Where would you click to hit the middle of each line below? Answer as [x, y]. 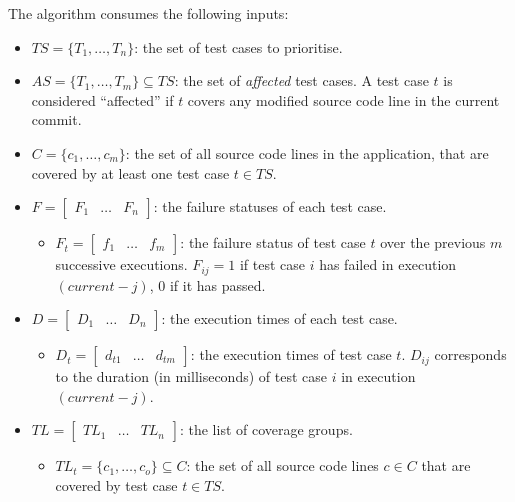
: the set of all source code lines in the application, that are [307, 152]
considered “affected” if [102, 99]
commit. [56, 119]
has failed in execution [388, 264]
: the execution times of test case [291, 354]
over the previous [433, 242]
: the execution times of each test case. [279, 318]
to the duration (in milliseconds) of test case [191, 376]
